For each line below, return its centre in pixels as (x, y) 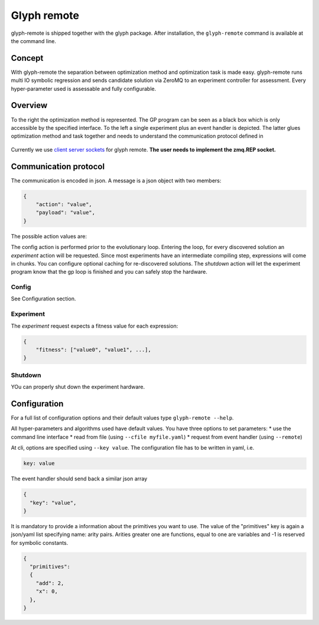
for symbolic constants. (40, 542)
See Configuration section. (43, 299)
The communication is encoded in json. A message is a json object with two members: (116, 181)
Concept (27, 58)
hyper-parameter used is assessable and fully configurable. (84, 89)
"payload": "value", (66, 213)
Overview (29, 105)
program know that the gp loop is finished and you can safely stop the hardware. (109, 272)
